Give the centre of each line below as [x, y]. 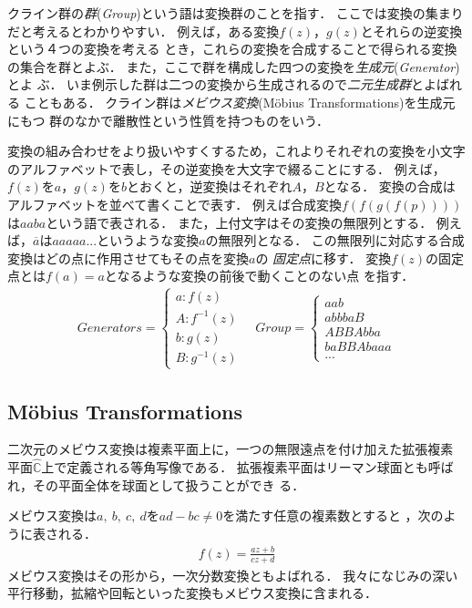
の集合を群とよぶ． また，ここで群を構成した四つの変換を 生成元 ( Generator [231, 66]
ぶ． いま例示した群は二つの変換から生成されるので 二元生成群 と [231, 84]
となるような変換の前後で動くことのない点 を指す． [259, 276]
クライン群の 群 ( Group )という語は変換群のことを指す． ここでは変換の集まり [236, 13]
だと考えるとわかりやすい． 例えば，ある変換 [144, 31]
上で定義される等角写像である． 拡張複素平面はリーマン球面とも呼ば [247, 467]
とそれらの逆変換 [411, 31]
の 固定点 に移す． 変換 [323, 258]
